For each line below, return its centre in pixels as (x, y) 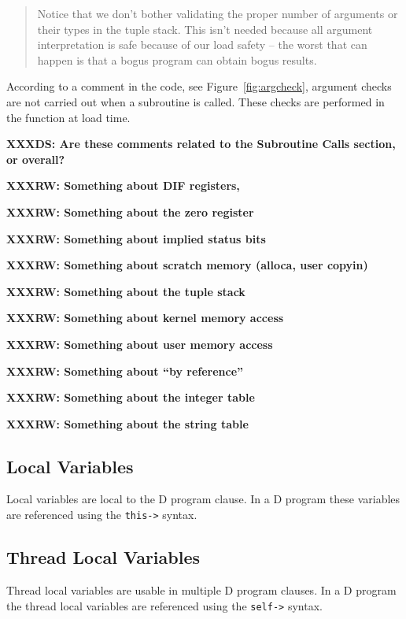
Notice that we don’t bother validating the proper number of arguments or (218, 13)
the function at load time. (68, 117)
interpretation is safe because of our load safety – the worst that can (202, 44)
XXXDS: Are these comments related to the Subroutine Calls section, (201, 144)
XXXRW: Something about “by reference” (125, 371)
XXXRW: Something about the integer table (131, 397)
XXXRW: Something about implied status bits (136, 238)
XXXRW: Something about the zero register (130, 211)
